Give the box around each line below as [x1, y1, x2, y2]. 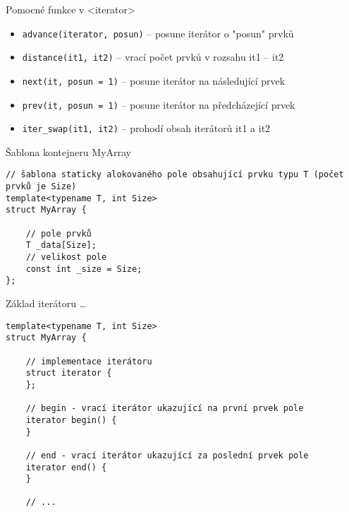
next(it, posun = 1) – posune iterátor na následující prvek [22, 73, 286, 88]
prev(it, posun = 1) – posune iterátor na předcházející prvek [22, 97, 295, 112]
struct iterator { [25, 368, 112, 379]
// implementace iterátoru [25, 356, 152, 367]
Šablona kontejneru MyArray [6, 144, 131, 159]
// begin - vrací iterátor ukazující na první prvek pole [25, 403, 304, 414]
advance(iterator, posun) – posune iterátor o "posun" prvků [22, 25, 294, 40]
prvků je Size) [6, 181, 77, 192]
